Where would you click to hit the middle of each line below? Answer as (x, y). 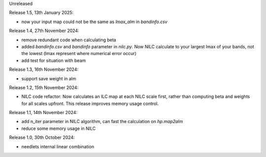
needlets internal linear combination (58, 146)
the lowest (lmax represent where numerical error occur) (79, 54)
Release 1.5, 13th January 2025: (41, 13)
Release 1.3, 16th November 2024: (44, 69)
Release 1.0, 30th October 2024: (42, 137)
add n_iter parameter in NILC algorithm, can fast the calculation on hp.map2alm (102, 122)
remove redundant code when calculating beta (69, 40)
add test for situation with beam (54, 60)
